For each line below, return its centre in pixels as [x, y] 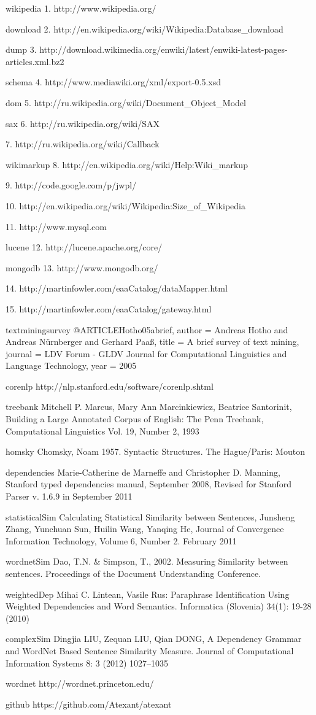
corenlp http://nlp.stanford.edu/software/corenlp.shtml [110, 386]
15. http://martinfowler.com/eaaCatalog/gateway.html [109, 308]
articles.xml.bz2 [35, 61]
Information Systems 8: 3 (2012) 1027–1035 [87, 663]
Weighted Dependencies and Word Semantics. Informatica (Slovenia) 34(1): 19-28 [159, 606]
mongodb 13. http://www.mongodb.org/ [82, 267]
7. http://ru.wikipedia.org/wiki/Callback [83, 144]
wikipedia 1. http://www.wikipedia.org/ [81, 8]
